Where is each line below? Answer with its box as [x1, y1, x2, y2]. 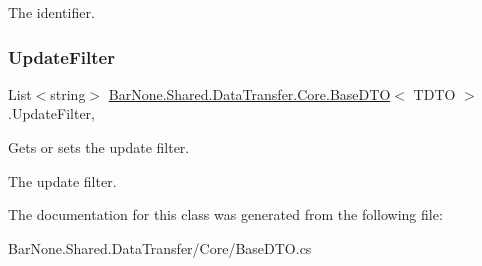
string [50, 83, 86, 104]
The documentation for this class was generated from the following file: [8, 204, 443, 225]
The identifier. [8, 2, 95, 22]
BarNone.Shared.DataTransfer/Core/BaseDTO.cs [8, 237, 312, 258]
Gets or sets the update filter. [8, 137, 190, 157]
